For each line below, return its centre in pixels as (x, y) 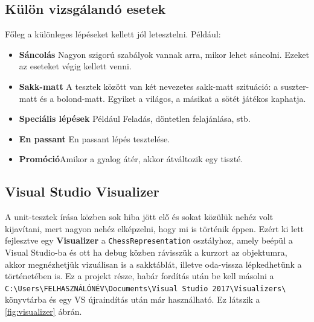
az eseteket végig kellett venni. (75, 66)
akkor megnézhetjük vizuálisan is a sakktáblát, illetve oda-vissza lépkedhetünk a (153, 264)
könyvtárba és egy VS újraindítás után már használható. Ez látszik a (133, 299)
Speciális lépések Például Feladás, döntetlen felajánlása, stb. (135, 118)
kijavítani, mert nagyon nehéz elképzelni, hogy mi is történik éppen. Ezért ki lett (155, 228)
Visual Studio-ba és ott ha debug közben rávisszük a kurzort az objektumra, (146, 252)
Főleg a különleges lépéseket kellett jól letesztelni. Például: (113, 34)
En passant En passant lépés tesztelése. (95, 138)
